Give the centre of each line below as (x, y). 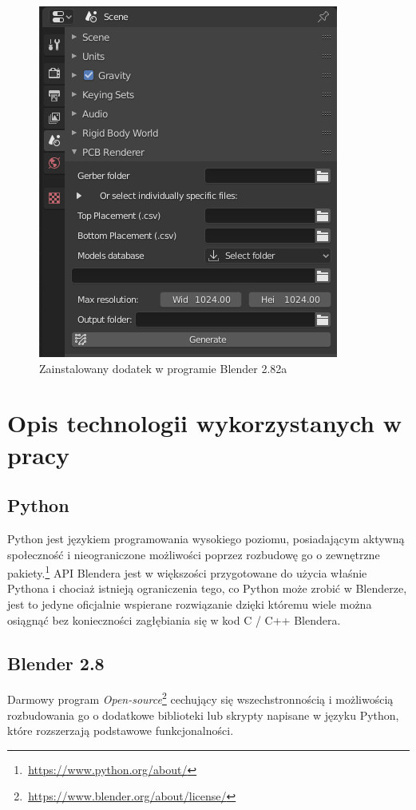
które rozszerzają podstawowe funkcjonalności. (121, 731)
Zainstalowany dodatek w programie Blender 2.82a (163, 368)
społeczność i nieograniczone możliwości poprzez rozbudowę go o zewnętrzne (194, 554)
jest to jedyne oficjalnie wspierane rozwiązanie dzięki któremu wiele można (190, 604)
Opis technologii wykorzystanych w (204, 423)
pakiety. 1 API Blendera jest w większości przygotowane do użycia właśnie (187, 572)
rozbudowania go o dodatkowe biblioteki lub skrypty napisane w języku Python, (203, 715)
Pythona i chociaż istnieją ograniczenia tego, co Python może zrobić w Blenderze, (207, 588)
